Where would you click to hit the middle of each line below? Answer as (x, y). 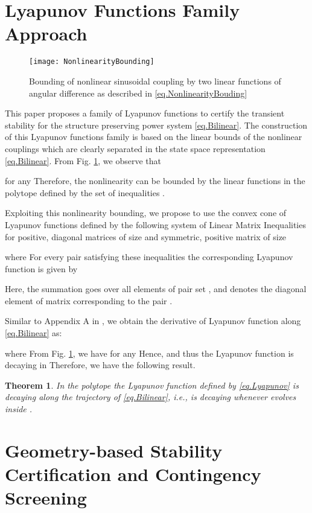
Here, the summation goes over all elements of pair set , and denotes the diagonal (156, 289)
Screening (46, 498)
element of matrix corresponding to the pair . (89, 300)
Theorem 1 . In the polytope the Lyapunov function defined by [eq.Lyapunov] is (152, 385)
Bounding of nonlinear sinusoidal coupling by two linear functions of (155, 81)
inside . (19, 409)
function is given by (41, 268)
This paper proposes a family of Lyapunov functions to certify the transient (145, 113)
